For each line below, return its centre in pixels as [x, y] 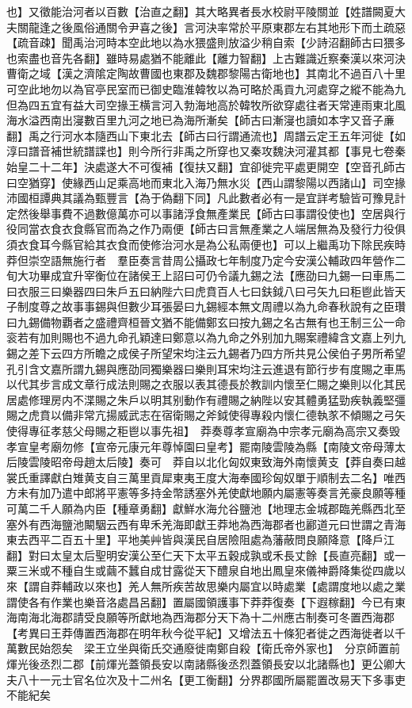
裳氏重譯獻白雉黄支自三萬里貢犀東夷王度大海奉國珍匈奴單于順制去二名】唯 [200, 477]
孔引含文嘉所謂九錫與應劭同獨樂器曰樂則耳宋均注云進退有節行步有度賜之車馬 [206, 368]
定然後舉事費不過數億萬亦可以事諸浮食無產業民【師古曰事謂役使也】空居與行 [206, 213]
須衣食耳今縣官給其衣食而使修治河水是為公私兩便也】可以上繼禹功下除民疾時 [206, 244]
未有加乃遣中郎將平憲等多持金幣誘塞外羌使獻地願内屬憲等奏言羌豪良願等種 [211, 493]
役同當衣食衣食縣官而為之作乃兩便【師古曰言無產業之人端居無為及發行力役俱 [206, 229]
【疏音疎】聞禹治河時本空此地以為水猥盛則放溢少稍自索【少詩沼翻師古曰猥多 [206, 42]
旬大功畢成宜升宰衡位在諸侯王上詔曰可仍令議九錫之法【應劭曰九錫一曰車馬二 [206, 276]
